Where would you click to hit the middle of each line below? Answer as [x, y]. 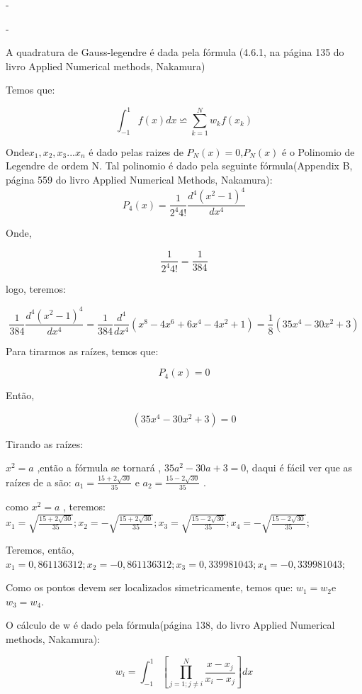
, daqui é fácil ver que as [299, 468]
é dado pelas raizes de [136, 151]
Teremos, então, [40, 550]
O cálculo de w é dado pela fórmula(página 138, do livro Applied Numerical [170, 625]
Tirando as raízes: [45, 443]
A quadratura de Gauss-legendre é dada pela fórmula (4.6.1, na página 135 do [175, 52]
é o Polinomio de [318, 151]
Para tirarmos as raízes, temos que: [82, 351]
